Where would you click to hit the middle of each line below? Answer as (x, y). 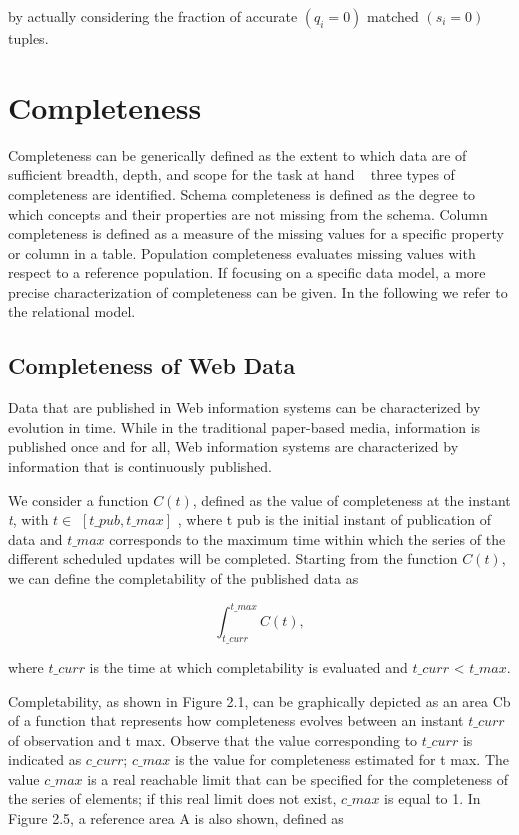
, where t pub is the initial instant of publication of (334, 519)
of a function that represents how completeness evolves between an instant (236, 720)
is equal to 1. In (432, 798)
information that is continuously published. (140, 466)
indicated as (45, 759)
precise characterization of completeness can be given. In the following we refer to (258, 291)
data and (35, 538)
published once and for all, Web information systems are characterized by (233, 446)
